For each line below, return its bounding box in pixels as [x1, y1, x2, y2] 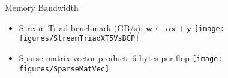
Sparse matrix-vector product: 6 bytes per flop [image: [19, 51, 223, 64]
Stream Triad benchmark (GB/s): [19, 21, 143, 34]
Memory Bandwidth [5, 1, 79, 13]
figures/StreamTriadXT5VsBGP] [19, 34, 140, 43]
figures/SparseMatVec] [19, 64, 110, 73]
